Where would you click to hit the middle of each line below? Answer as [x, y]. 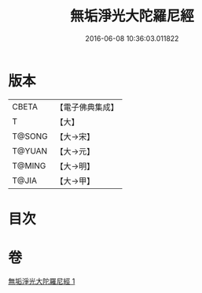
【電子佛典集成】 [87, 107]
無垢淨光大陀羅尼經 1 [42, 281]
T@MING [29, 165]
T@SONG [30, 136]
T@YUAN [30, 150]
